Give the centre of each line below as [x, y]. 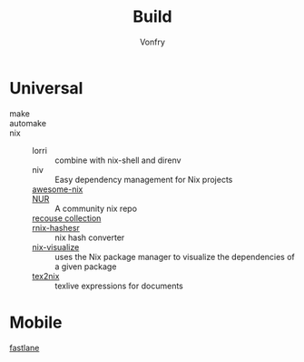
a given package [86, 266]
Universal [46, 88]
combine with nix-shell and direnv [118, 160]
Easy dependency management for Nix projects [144, 179]
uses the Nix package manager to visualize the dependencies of [175, 256]
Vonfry [152, 42]
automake [28, 123]
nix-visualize [56, 246]
